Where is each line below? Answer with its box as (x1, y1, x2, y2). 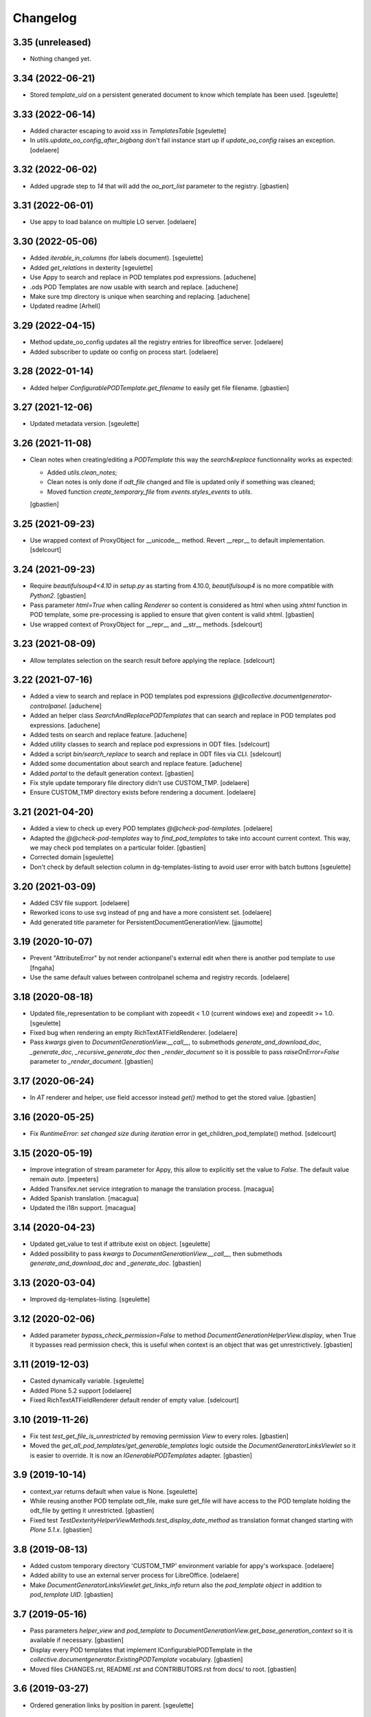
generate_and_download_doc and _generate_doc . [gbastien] (30, 1259, 202, 1267)
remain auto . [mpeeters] (30, 1175, 99, 1183)
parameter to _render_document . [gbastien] (30, 1058, 154, 1066)
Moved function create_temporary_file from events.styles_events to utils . (47, 488, 253, 496)
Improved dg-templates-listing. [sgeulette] (30, 1295, 150, 1303)
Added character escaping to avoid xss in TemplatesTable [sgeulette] (30, 126, 227, 135)
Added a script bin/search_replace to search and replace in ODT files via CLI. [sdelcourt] (30, 749, 282, 758)
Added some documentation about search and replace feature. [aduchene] (30, 760, 243, 768)
